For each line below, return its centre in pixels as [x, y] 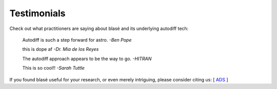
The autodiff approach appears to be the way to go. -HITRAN [87, 58]
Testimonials [37, 13]
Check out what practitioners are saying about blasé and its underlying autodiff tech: [99, 28]
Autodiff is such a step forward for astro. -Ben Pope [77, 40]
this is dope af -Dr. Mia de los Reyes [61, 49]
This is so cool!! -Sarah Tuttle [53, 68]
